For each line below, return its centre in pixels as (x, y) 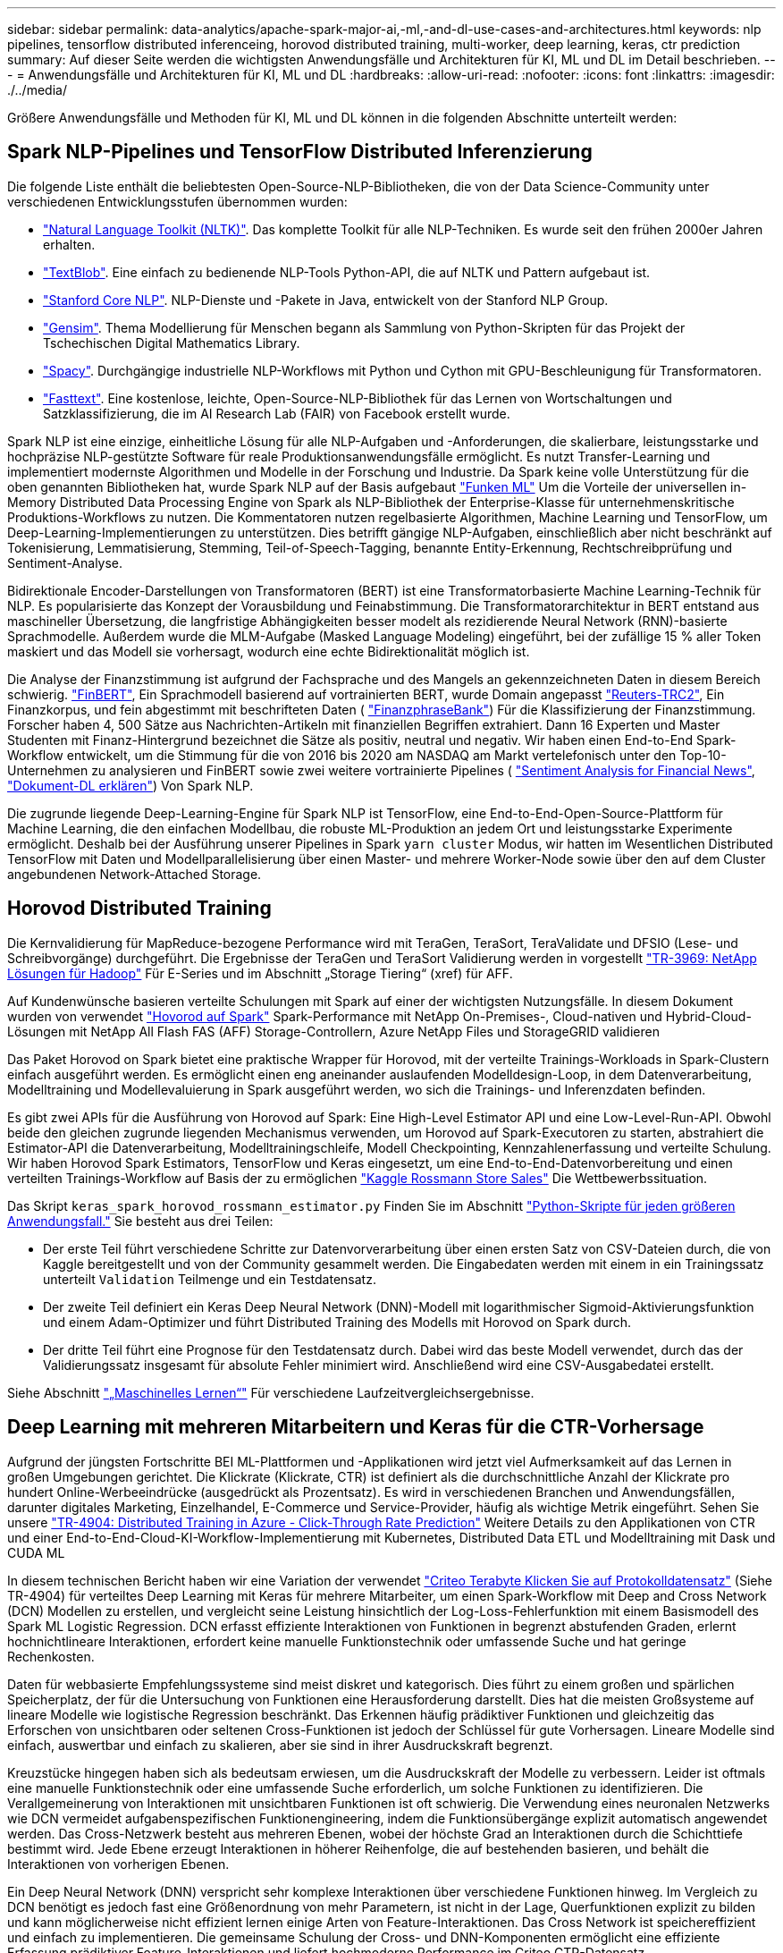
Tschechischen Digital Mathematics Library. (172, 342)
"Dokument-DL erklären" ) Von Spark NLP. (130, 785)
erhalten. (69, 244)
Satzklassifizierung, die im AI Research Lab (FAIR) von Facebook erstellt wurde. (277, 413)
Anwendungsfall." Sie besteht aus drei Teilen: (140, 1221)
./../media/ (37, 90)
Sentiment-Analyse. (65, 562)
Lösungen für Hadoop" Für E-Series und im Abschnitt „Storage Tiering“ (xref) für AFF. (260, 973)
